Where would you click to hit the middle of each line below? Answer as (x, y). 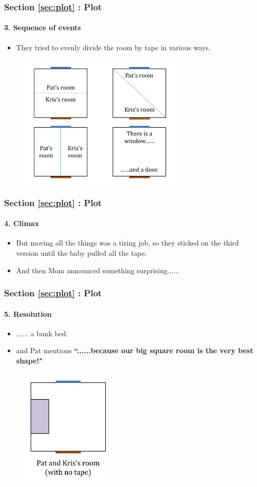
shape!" (29, 361)
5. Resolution (28, 313)
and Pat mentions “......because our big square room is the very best (135, 350)
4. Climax (22, 223)
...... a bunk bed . (42, 333)
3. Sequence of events (43, 27)
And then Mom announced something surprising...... (98, 270)
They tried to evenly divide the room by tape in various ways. (113, 47)
